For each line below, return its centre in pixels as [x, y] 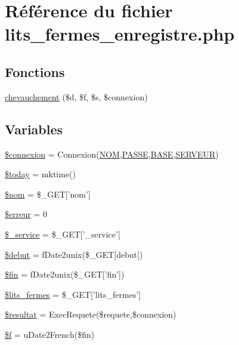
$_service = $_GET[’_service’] [63, 234]
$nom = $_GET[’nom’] [48, 194]
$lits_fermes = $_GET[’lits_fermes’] [73, 294]
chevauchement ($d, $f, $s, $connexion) [76, 96]
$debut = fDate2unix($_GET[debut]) [74, 254]
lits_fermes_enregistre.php [120, 34]
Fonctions [35, 71]
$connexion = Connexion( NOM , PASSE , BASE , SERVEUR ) [112, 154]
